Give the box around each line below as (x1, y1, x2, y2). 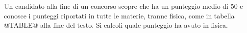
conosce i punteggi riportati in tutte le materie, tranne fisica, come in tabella (4, 10, 235, 20)
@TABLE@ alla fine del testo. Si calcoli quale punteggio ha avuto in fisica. (4, 20, 228, 30)
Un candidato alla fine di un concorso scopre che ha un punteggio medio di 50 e (4, 1, 243, 11)
